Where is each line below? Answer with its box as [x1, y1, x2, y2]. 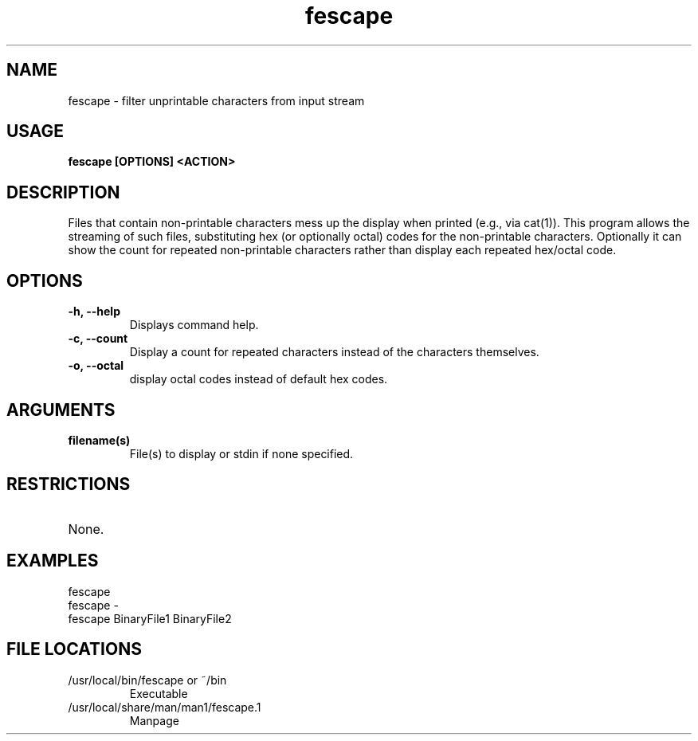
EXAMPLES [6, 551, 99, 571]
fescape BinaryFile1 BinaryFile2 [68, 611, 232, 625]
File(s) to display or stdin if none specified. [129, 446, 354, 461]
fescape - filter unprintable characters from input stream [68, 93, 365, 108]
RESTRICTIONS [6, 474, 131, 495]
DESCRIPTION [6, 182, 120, 202]
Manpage [129, 713, 179, 727]
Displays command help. [129, 318, 259, 332]
